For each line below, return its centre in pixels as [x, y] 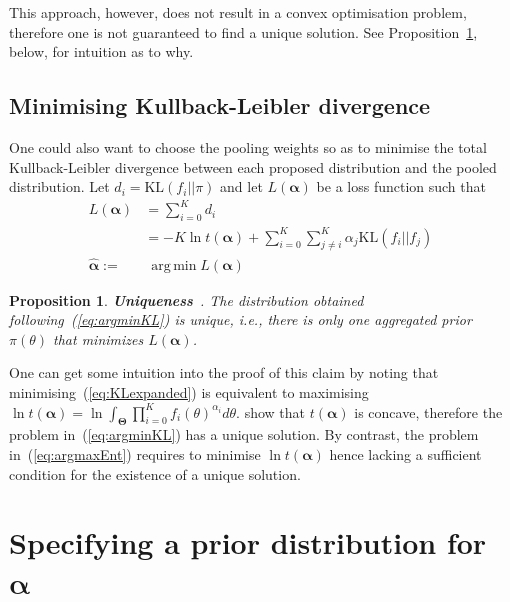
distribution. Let [59, 186]
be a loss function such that [401, 186]
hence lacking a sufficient [405, 454]
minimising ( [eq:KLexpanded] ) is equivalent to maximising [189, 392]
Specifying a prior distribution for [248, 542]
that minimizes [98, 338]
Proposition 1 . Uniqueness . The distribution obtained [186, 299]
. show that [270, 411]
